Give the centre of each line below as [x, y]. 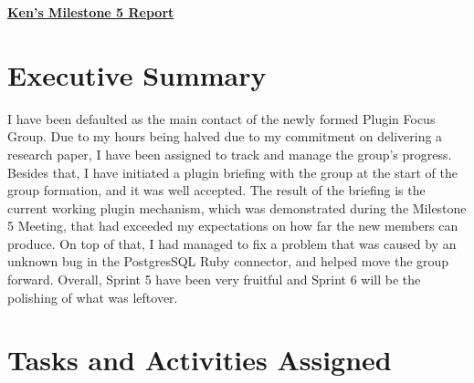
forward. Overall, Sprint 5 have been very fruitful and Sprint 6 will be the [214, 279]
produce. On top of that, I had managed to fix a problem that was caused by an [232, 243]
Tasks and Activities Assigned [200, 360]
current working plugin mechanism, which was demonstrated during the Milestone [237, 207]
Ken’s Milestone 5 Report [91, 12]
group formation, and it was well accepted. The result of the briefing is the [216, 190]
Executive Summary [137, 74]
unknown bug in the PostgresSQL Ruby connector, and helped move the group [228, 261]
